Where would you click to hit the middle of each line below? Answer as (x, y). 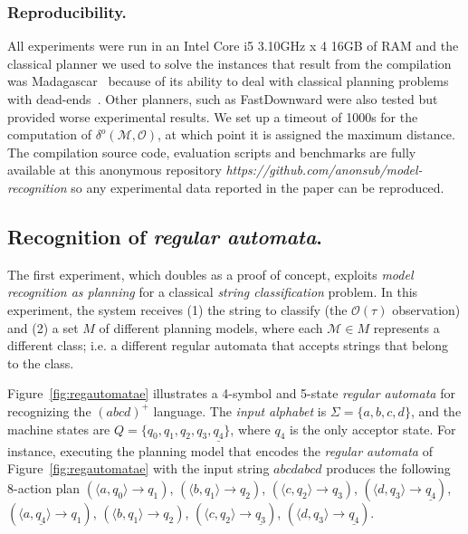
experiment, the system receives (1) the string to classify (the (177, 309)
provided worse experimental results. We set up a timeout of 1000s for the (213, 116)
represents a (406, 327)
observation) (426, 309)
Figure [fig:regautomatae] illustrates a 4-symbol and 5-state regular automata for (231, 393)
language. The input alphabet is (240, 410)
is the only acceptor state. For (372, 429)
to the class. (41, 362)
